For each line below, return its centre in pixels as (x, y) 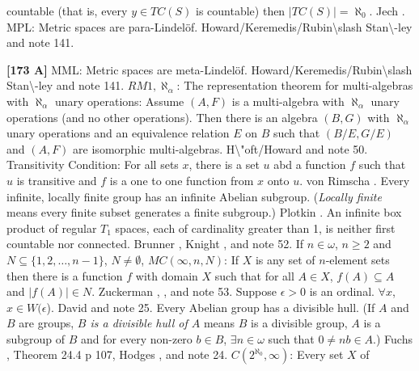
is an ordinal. (342, 291)
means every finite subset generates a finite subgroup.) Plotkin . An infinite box (204, 212)
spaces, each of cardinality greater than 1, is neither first (255, 228)
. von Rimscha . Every (355, 180)
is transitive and (57, 180)
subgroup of (36, 338)
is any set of (285, 259)
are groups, (47, 323)
